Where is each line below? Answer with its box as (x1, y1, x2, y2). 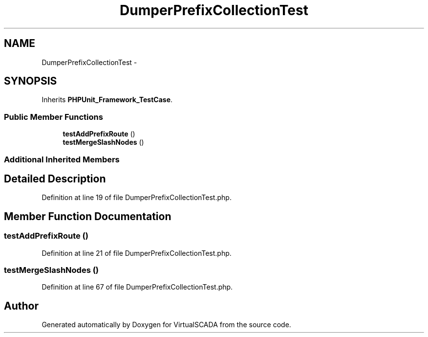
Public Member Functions (4, 112, 103, 122)
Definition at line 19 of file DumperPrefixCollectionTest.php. (42, 193, 232, 202)
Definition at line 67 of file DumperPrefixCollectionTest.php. (42, 283, 233, 292)
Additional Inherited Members (4, 154, 120, 164)
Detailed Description (4, 172, 106, 185)
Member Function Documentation (4, 210, 171, 223)
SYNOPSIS (4, 75, 57, 88)
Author (4, 299, 39, 312)
